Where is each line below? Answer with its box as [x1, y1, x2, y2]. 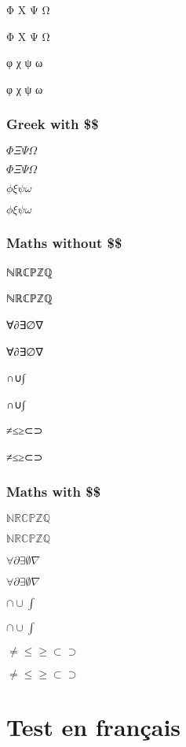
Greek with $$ [6, 114, 99, 134]
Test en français [6, 710, 181, 742]
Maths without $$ [6, 232, 122, 252]
